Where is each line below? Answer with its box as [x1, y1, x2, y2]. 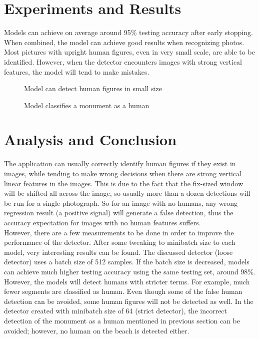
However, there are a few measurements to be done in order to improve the [4, 227, 234, 237]
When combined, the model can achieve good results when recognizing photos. [4, 37, 244, 47]
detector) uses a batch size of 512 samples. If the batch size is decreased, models [4, 256, 249, 267]
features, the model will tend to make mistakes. [4, 66, 149, 77]
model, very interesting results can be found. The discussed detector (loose [4, 246, 233, 257]
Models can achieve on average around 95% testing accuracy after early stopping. [4, 27, 253, 38]
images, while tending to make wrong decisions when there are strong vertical [4, 168, 241, 178]
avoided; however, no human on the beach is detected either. [4, 325, 189, 335]
